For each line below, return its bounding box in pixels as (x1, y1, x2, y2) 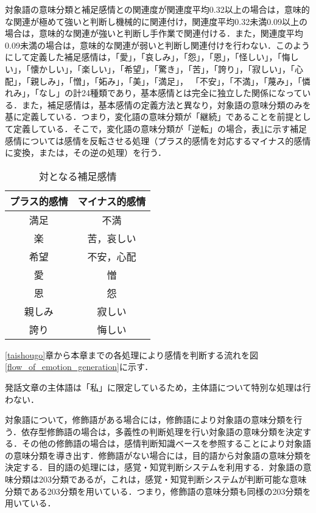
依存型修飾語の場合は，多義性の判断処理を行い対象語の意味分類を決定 (21, 425, 303, 438)
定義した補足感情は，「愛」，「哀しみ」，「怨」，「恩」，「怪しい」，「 (30, 51, 282, 63)
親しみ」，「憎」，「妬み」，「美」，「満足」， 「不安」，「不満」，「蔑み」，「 (30, 74, 302, 87)
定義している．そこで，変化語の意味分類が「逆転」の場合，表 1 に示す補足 (13, 122, 307, 134)
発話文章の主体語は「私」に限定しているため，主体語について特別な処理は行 (5, 380, 311, 393)
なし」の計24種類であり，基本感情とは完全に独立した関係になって (38, 86, 303, 99)
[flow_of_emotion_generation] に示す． (5, 360, 153, 373)
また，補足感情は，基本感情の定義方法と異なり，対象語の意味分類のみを (21, 98, 311, 111)
